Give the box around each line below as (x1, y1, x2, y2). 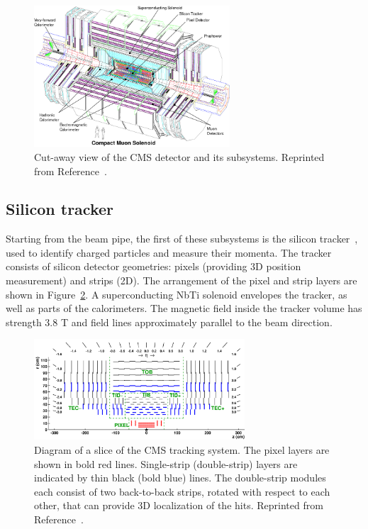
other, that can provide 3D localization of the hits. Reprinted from (34, 498, 323, 513)
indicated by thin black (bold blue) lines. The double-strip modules (34, 470, 326, 485)
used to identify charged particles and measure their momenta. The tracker (6, 245, 332, 260)
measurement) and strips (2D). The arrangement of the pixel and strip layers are (6, 273, 357, 288)
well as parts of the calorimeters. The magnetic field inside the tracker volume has (6, 301, 362, 316)
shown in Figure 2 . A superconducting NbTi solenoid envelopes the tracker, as (6, 286, 347, 301)
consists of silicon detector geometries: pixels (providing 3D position (6, 259, 301, 274)
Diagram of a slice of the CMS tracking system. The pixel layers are (34, 442, 330, 457)
